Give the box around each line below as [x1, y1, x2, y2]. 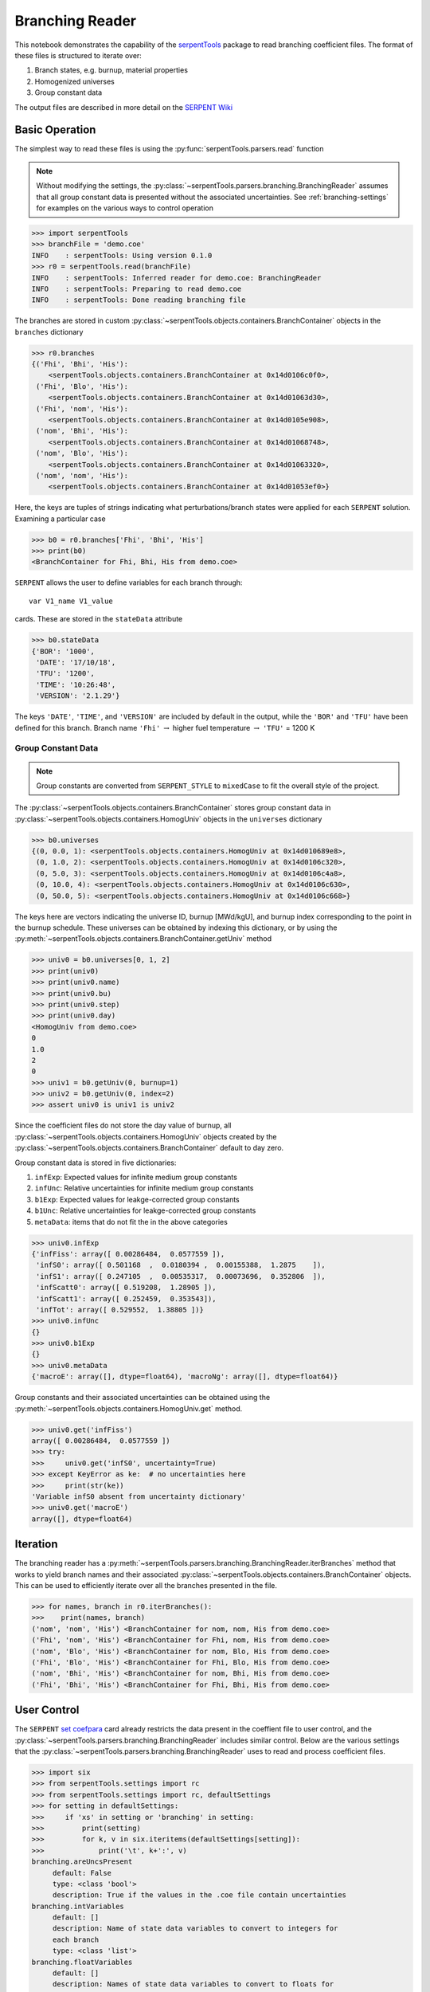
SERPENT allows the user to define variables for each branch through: [14, 578, 243, 587]
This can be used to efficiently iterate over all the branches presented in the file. [14, 1581, 278, 1590]
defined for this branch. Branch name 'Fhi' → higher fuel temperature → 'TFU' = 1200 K [14, 723, 315, 732]
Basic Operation [14, 124, 96, 137]
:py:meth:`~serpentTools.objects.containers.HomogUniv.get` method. [14, 1403, 243, 1414]
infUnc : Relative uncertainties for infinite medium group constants [34, 1183, 254, 1193]
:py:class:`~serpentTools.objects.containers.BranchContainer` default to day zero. [14, 1143, 284, 1153]
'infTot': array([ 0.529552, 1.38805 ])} [36, 1305, 205, 1314]
